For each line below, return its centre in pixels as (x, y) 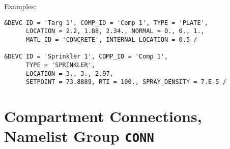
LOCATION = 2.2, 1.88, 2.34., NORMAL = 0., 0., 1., (115, 31)
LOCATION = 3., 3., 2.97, (69, 73)
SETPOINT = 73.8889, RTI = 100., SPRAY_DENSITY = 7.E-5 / (126, 82)
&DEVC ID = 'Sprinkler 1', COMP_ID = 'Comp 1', (86, 57)
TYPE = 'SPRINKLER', (60, 65)
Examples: (20, 6)
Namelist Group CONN (79, 136)
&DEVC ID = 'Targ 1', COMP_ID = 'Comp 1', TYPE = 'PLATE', (106, 23)
